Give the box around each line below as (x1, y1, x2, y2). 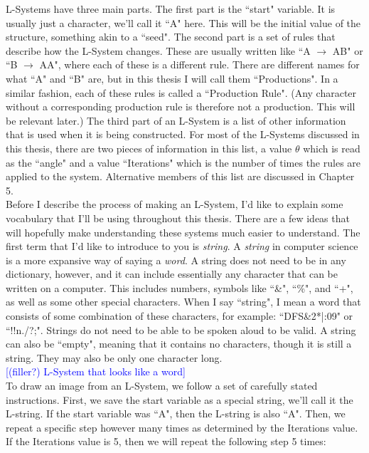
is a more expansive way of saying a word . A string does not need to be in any (6, 252, 346, 267)
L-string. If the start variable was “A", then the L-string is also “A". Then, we (6, 406, 346, 421)
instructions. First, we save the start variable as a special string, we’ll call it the (6, 392, 353, 407)
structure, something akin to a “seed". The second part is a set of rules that (6, 29, 336, 44)
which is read (303, 140, 360, 155)
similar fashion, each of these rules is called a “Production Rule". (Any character (6, 85, 357, 100)
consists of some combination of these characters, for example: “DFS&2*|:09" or (6, 308, 353, 323)
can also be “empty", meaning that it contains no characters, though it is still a (6, 336, 352, 351)
